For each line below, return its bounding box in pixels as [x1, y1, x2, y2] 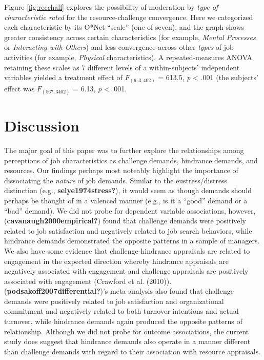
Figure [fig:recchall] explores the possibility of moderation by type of [4, 2, 218, 12]
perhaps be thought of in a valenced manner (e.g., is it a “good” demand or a [4, 195, 248, 205]
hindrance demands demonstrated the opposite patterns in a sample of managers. [4, 235, 260, 246]
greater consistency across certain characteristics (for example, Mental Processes [4, 31, 256, 42]
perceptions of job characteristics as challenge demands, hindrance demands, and [4, 155, 258, 165]
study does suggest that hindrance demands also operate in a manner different [4, 336, 251, 347]
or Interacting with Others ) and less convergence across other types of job [4, 42, 234, 52]
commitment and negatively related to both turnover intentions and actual [4, 306, 239, 316]
